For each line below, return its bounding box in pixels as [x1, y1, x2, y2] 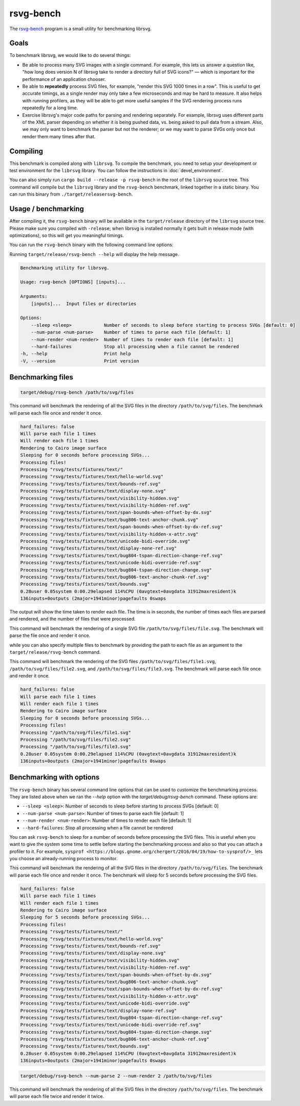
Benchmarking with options [9, 773, 100, 782]
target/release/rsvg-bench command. [9, 649, 101, 655]
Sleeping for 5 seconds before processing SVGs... [20, 914, 151, 920]
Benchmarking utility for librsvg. [20, 265, 110, 271]
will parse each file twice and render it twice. [9, 1093, 104, 1099]
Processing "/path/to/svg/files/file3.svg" [20, 744, 132, 750]
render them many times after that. [22, 133, 96, 139]
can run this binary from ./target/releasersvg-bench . [9, 191, 133, 197]
